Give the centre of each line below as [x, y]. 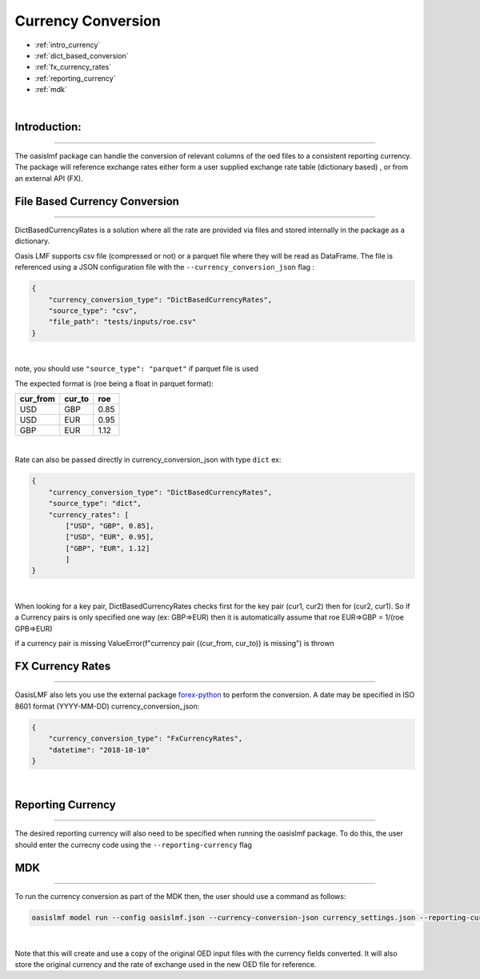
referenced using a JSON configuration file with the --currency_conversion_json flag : [165, 267]
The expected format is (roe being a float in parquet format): [114, 383]
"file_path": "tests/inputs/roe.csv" [122, 322]
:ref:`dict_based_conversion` [82, 55]
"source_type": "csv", [93, 311]
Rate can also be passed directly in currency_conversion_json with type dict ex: [148, 459]
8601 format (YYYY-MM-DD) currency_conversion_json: [107, 706]
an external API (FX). [49, 178]
